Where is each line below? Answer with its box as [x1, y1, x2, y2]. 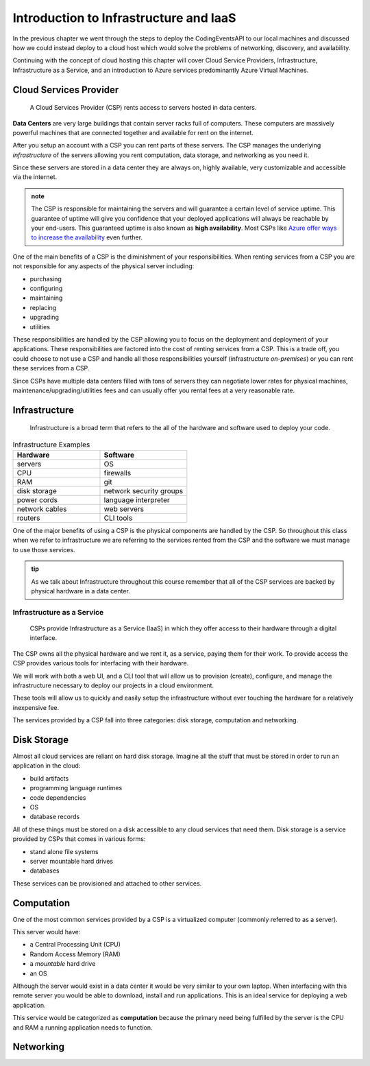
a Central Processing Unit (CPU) [29, 940, 121, 949]
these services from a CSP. [12, 364, 90, 372]
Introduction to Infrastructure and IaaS [12, 10, 236, 25]
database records [29, 813, 80, 821]
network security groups [103, 486, 184, 496]
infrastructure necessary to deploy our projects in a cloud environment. [12, 681, 214, 689]
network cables [16, 504, 67, 514]
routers [16, 513, 40, 523]
